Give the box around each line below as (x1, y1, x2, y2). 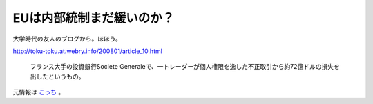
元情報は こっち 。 (12, 88, 65, 96)
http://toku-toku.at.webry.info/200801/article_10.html (12, 47, 162, 55)
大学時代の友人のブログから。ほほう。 (12, 34, 122, 43)
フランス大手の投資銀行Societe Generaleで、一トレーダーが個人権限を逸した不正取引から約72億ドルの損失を (30, 63, 340, 71)
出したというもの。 (30, 72, 85, 81)
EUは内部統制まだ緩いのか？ (12, 10, 175, 25)
